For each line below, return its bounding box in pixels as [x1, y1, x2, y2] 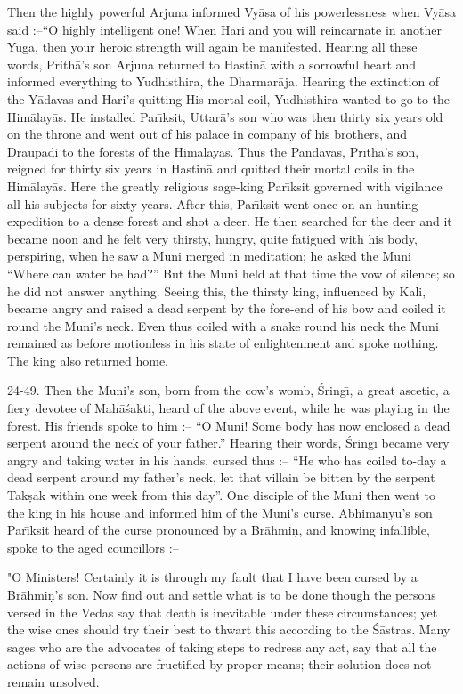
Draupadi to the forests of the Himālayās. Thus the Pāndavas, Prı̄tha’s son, [7, 141, 419, 160]
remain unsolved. [7, 672, 100, 690]
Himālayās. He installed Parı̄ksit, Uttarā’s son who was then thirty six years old [7, 107, 443, 125]
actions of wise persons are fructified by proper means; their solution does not [7, 655, 432, 674]
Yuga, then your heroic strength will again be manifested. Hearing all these [7, 37, 418, 56]
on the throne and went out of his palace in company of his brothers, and [7, 125, 408, 143]
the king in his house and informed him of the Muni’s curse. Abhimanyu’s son [7, 503, 433, 521]
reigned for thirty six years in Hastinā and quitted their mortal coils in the [7, 159, 415, 178]
